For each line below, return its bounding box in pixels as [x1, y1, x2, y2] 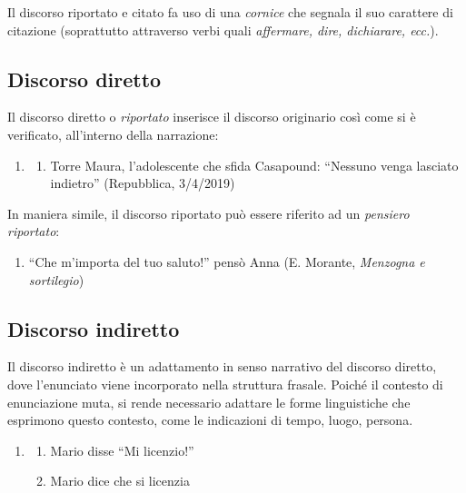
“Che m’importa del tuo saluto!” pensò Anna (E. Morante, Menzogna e [28, 251, 425, 271]
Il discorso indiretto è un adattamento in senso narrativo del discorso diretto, [7, 357, 437, 376]
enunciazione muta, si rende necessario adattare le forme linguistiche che [7, 392, 411, 411]
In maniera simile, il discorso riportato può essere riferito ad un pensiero [7, 203, 410, 222]
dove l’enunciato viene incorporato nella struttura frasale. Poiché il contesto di [7, 374, 443, 393]
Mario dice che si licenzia [50, 471, 190, 490]
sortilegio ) [28, 270, 84, 289]
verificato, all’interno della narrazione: [7, 124, 219, 143]
